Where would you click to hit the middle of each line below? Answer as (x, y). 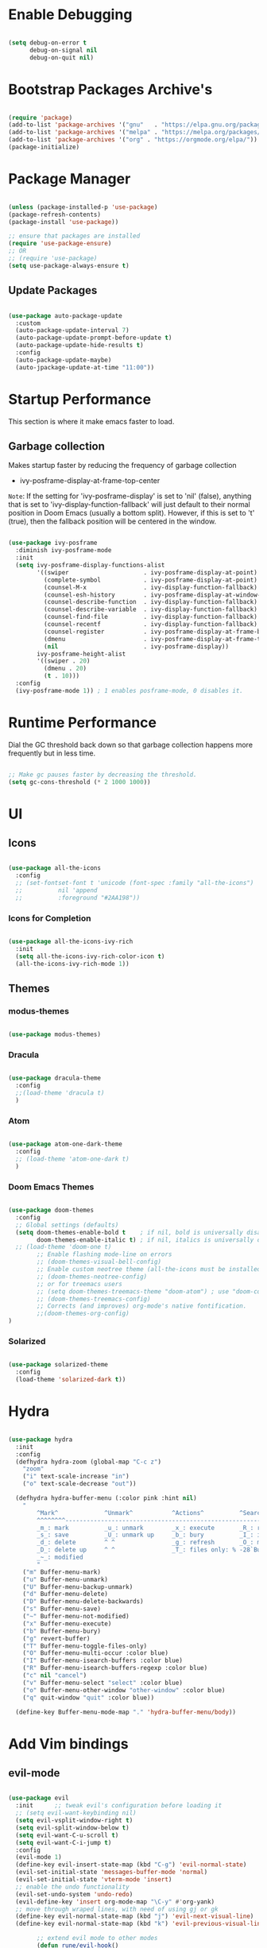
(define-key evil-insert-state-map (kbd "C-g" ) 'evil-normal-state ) (131, 1865)
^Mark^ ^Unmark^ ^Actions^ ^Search (151, 1513)
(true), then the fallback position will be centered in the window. (112, 521)
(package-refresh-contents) (55, 215)
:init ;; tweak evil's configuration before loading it (119, 1806)
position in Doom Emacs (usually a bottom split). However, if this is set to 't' (132, 513)
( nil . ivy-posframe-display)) (136, 646)
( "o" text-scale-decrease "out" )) (79, 1484)
